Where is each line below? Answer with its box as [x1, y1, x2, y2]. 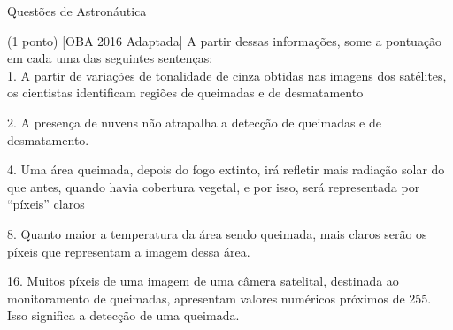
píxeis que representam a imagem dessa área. [7, 242, 250, 260]
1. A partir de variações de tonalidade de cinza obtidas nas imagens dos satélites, [7, 65, 447, 84]
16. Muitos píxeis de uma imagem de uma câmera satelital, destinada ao [7, 272, 399, 290]
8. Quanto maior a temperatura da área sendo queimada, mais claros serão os [7, 224, 427, 242]
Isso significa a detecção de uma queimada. [7, 306, 240, 325]
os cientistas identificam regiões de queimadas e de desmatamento [7, 83, 364, 102]
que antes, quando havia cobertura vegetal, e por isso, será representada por [7, 177, 420, 196]
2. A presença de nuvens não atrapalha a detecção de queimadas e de [7, 112, 381, 131]
